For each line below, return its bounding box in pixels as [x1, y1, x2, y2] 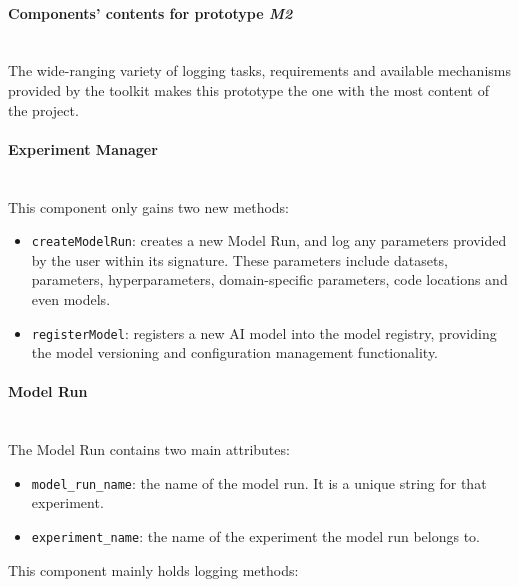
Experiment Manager [8, 138, 158, 159]
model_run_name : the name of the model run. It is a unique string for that [31, 472, 487, 493]
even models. [31, 289, 111, 309]
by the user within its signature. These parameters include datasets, [31, 249, 448, 270]
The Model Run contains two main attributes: [8, 439, 290, 460]
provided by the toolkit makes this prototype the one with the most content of [8, 79, 489, 100]
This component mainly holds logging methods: [8, 559, 299, 580]
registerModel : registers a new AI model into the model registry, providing [31, 322, 497, 343]
